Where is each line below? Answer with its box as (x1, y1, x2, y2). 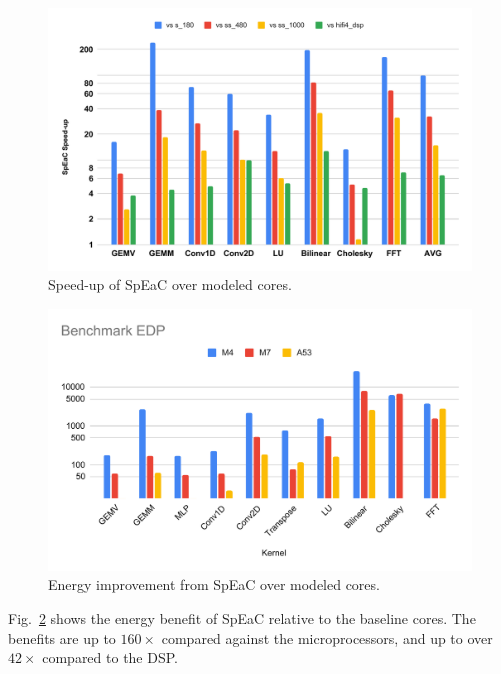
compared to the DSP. (42, 647, 178, 668)
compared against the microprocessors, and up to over (161, 627, 493, 648)
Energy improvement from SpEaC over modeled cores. (48, 574, 380, 595)
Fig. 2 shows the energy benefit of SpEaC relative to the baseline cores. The (8, 607, 476, 628)
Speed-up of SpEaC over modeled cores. (48, 274, 292, 295)
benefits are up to (8, 627, 116, 648)
